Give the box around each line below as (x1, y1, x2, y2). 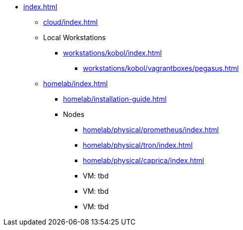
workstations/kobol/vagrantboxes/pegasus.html (83, 64, 239, 72)
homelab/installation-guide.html (63, 95, 167, 103)
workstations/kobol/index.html (63, 49, 162, 57)
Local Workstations (43, 33, 106, 42)
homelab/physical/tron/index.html (83, 141, 193, 149)
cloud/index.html (43, 18, 98, 26)
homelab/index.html (43, 79, 108, 88)
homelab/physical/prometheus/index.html (83, 125, 219, 134)
